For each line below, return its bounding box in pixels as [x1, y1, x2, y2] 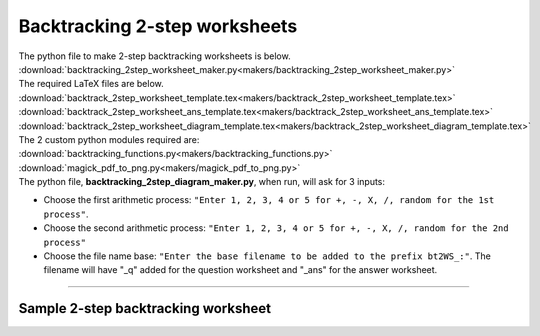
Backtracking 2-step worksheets [18, 15, 298, 37]
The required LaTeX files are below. [18, 78, 164, 90]
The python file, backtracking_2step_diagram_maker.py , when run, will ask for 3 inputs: [18, 176, 385, 188]
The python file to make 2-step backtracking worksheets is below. [18, 50, 291, 62]
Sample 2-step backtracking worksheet [18, 300, 272, 317]
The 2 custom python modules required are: [18, 133, 200, 145]
